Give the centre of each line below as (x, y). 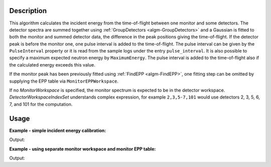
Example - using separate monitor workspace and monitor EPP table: (83, 149)
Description (28, 11)
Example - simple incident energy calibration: (58, 130)
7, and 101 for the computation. (41, 104)
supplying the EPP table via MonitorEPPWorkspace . (64, 81)
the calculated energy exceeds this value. (52, 64)
